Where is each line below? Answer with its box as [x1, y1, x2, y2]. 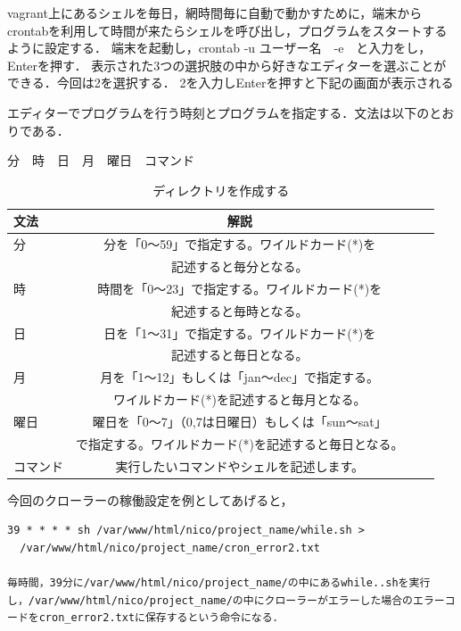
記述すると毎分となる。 [170, 257, 309, 276]
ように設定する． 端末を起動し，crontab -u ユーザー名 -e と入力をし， [7, 38, 432, 57]
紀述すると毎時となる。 [170, 301, 309, 320]
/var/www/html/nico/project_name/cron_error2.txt [20, 541, 320, 554]
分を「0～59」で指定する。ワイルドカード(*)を [103, 235, 376, 253]
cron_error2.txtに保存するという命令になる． [38, 611, 284, 625]
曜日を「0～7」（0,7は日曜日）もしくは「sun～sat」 [92, 411, 387, 430]
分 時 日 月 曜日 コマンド [7, 151, 194, 170]
